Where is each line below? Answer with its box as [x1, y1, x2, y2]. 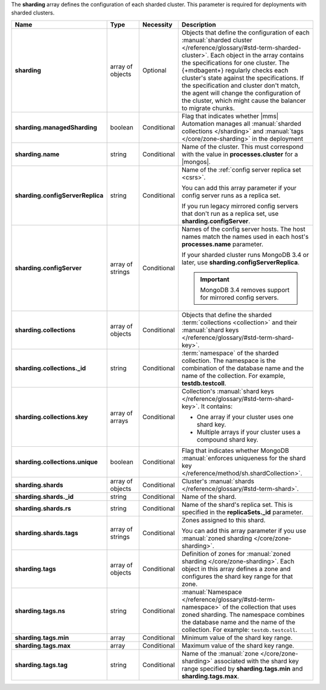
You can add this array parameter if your [181, 183, 297, 192]
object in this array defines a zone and [181, 564, 291, 573]
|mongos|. [181, 157, 211, 166]
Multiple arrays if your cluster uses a [196, 428, 301, 436]
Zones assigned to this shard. [181, 516, 266, 524]
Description [181, 20, 217, 28]
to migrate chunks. [181, 103, 235, 112]
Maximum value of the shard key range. [181, 641, 295, 649]
